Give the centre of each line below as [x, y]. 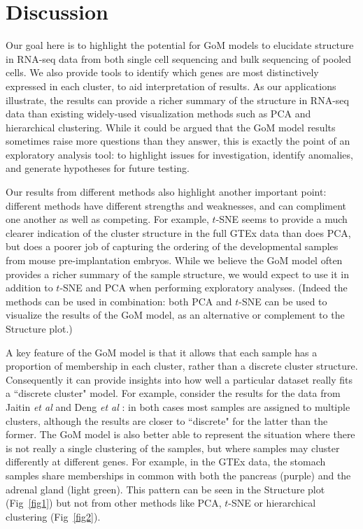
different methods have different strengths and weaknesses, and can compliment [176, 205]
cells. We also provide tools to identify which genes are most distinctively [162, 72]
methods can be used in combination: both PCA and [119, 301]
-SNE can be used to [283, 301]
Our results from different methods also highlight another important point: [166, 192]
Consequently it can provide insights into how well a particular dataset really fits [179, 379]
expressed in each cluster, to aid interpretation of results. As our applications [171, 86]
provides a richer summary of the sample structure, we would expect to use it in [177, 274]
